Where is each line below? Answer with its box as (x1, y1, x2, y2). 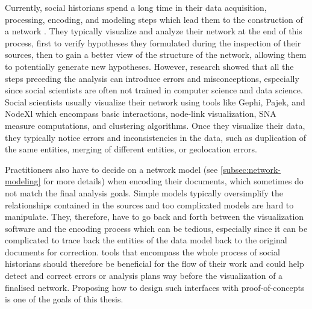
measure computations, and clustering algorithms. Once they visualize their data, (5, 119, 305, 131)
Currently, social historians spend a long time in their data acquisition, (5, 1, 267, 13)
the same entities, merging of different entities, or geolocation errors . (5, 143, 257, 155)
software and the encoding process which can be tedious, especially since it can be (5, 222, 308, 234)
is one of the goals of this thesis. (5, 293, 123, 305)
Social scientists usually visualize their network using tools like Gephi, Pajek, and (5, 95, 305, 108)
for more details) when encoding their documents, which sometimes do (43, 175, 304, 187)
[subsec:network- (220, 163, 281, 175)
